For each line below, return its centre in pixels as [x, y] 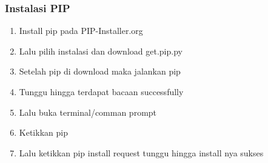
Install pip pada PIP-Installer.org [81, 31]
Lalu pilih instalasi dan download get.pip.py [101, 51]
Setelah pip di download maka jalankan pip [100, 71]
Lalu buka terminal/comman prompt [88, 112]
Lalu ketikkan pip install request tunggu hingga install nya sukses [141, 152]
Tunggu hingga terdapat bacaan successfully [101, 91]
